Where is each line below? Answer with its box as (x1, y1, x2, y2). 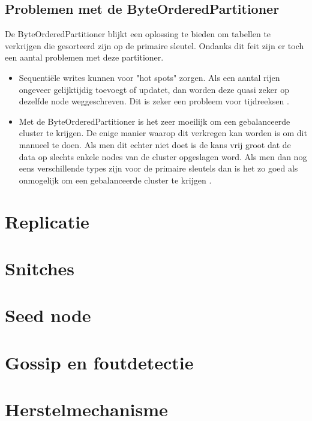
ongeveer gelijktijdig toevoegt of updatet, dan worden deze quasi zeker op (19, 83, 289, 95)
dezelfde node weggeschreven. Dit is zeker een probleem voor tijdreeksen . (19, 95, 289, 107)
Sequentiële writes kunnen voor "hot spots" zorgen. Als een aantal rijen (19, 71, 280, 83)
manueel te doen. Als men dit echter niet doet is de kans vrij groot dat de (19, 138, 291, 151)
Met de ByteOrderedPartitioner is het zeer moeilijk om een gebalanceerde (19, 115, 290, 127)
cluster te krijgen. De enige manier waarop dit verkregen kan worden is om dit (19, 127, 307, 139)
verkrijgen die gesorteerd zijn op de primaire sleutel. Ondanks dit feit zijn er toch (5, 39, 304, 52)
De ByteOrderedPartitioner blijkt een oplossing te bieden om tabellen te (5, 28, 271, 40)
